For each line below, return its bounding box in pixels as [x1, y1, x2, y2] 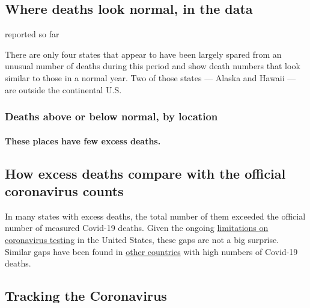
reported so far [5, 28, 59, 40]
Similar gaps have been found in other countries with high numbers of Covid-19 [5, 245, 298, 257]
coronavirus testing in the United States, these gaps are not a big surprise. [5, 233, 279, 245]
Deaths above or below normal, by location [5, 109, 218, 124]
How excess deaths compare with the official [5, 164, 286, 182]
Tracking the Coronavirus [5, 286, 167, 305]
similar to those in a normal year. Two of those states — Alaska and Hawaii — [5, 71, 296, 84]
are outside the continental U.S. [5, 83, 122, 96]
